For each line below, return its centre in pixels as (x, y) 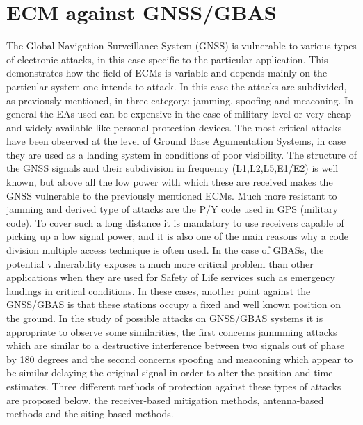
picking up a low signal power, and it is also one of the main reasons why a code (177, 236)
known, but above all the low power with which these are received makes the (170, 182)
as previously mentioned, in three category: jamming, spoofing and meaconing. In (180, 100)
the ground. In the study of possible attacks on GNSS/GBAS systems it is (165, 318)
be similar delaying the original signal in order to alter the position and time (170, 372)
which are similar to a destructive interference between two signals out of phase (176, 345)
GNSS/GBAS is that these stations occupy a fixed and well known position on (174, 304)
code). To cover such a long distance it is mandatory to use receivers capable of (175, 222)
